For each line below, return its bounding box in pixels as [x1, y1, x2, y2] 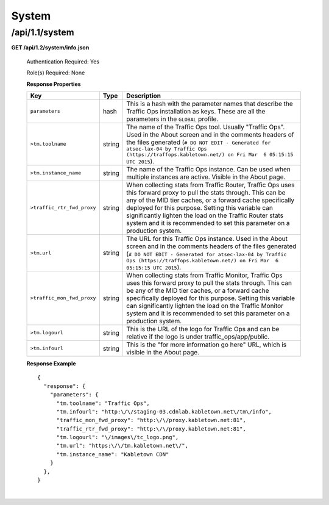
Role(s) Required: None [26, 69, 85, 76]
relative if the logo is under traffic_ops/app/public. [126, 332, 270, 341]
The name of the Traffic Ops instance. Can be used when [126, 165, 291, 173]
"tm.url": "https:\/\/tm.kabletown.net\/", [56, 442, 189, 449]
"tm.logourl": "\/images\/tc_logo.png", [56, 434, 179, 441]
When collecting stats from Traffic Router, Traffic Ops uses [126, 181, 295, 189]
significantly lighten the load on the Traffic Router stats [126, 211, 283, 220]
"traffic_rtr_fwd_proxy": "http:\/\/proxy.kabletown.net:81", [56, 425, 246, 432]
